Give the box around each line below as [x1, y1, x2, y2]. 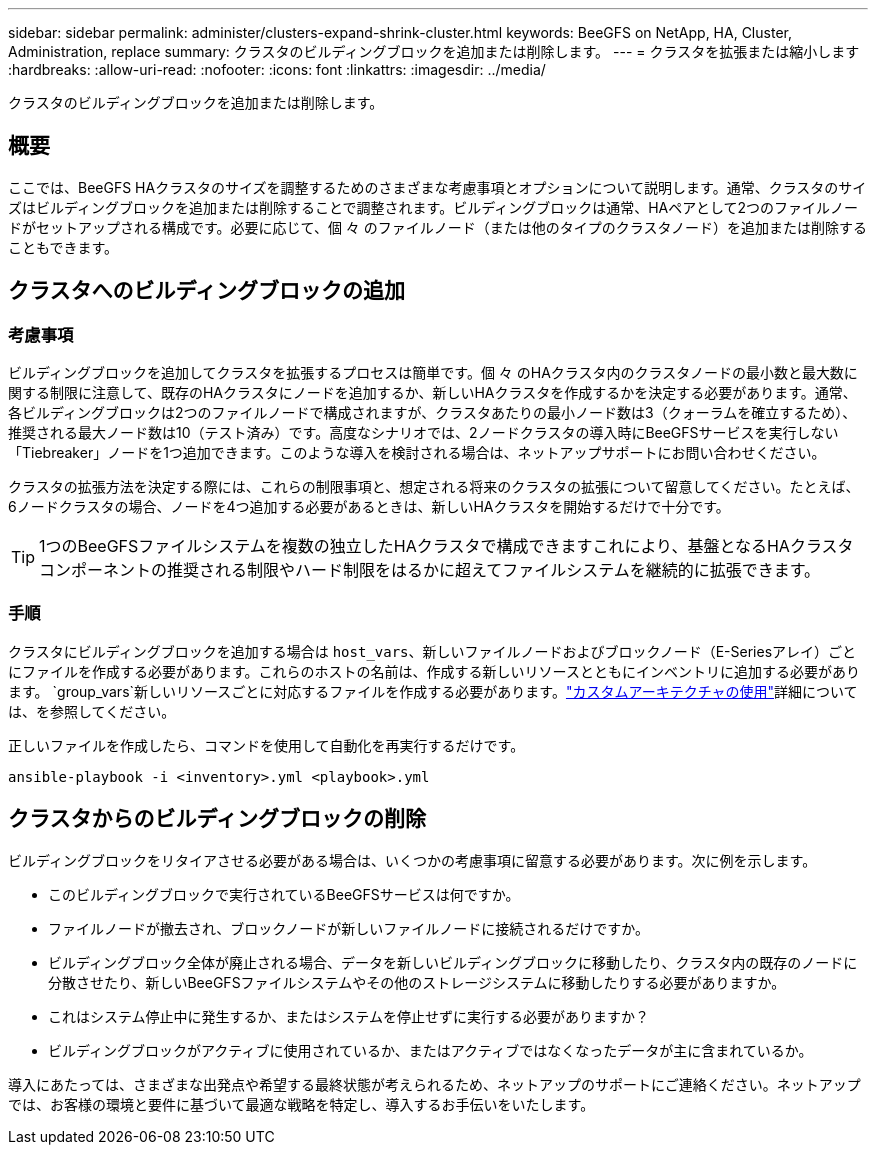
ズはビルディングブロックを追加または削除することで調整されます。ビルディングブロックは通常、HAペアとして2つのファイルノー [8, 198, 859, 216]
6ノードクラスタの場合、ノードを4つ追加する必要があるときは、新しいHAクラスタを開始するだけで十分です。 [8, 498, 730, 516]
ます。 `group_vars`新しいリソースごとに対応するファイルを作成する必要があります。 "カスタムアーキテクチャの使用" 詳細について [8, 682, 858, 700]
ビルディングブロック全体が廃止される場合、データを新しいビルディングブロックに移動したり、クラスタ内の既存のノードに [48, 953, 858, 971]
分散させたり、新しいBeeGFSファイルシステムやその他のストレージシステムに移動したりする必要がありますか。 [48, 973, 786, 991]
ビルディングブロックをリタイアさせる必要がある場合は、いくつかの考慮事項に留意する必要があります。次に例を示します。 [8, 851, 817, 869]
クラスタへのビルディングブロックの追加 [8, 278, 406, 304]
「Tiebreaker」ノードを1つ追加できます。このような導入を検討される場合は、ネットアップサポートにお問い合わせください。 [8, 444, 826, 462]
